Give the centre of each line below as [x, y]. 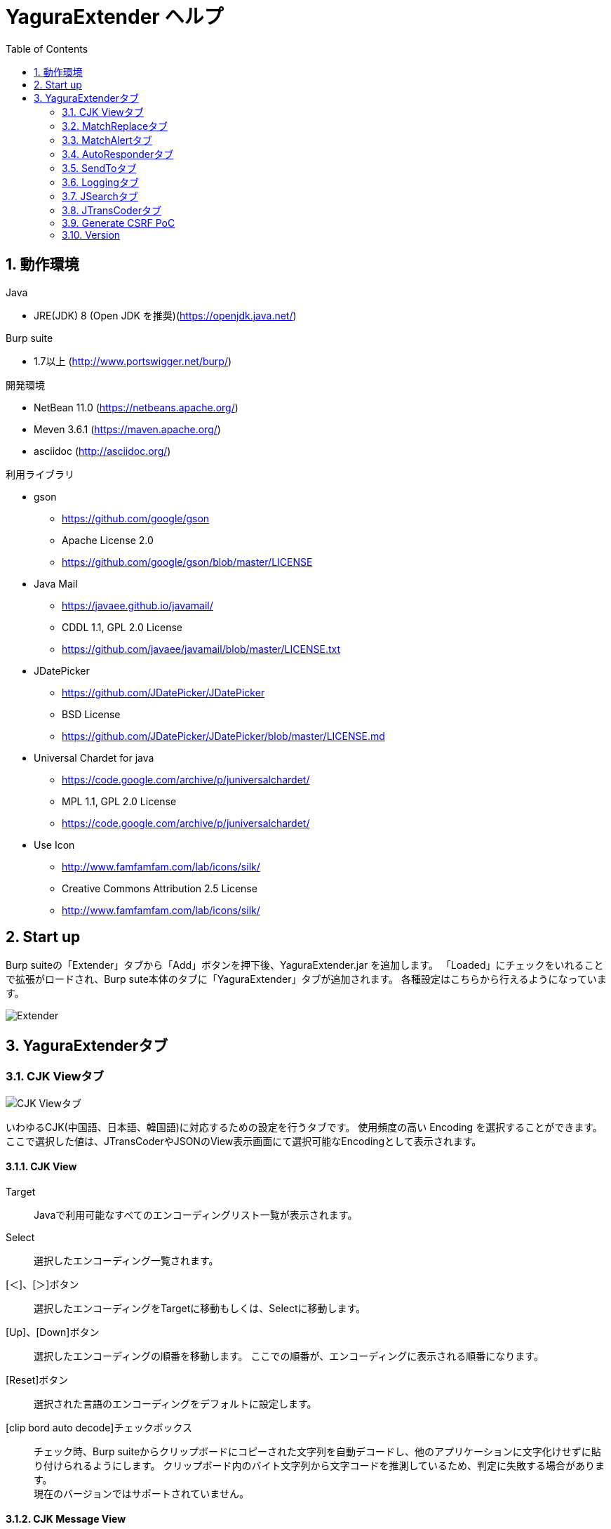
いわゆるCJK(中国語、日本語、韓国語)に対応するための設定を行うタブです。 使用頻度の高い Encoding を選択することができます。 [304, 1127]
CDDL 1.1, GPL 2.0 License [122, 627]
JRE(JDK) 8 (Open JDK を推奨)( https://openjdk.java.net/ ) [165, 315]
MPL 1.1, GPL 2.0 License [119, 801]
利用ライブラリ [40, 474]
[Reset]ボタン [37, 1379]
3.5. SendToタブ [99, 168]
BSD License [91, 714]
